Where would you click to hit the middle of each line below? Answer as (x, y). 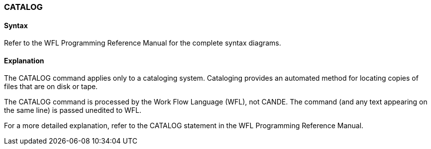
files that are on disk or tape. (51, 87)
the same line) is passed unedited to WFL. (73, 110)
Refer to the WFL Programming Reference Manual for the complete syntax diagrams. (143, 43)
